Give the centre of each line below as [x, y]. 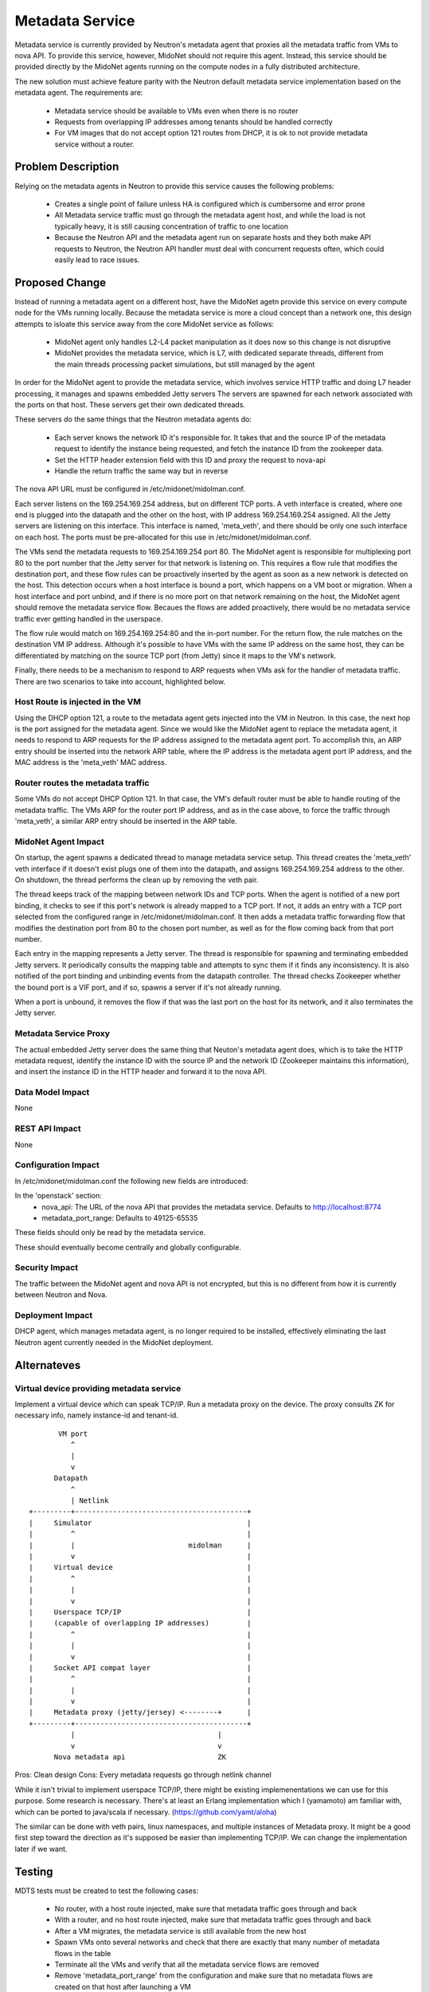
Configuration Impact [57, 1165]
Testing [34, 1871]
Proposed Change [61, 282]
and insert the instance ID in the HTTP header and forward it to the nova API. [141, 1072]
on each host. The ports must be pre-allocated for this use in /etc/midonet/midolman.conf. [163, 537]
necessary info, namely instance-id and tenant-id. [96, 1415]
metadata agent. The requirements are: [79, 92]
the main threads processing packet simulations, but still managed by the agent [185, 364]
